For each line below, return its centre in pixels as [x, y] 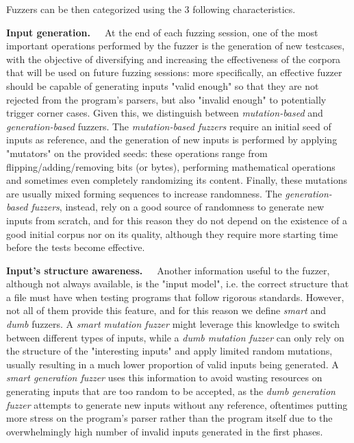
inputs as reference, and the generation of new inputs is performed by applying [172, 140]
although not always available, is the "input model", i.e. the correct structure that [178, 284]
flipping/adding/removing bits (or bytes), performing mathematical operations [171, 166]
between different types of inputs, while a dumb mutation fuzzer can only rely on [175, 337]
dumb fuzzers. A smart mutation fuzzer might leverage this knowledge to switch [173, 324]
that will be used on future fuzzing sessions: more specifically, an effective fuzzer [174, 72]
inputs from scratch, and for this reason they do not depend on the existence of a [177, 220]
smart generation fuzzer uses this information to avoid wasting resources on [164, 378]
